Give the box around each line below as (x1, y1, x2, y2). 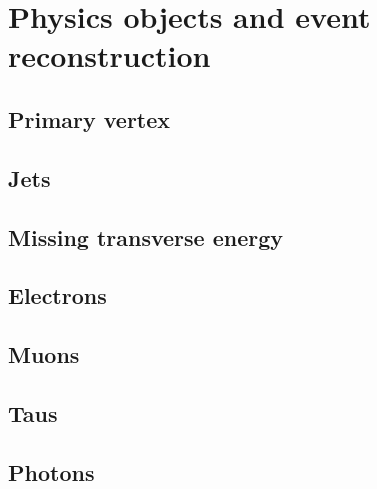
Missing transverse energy (8, 221, 284, 252)
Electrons (8, 280, 107, 311)
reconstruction (8, 35, 211, 76)
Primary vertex (8, 103, 171, 134)
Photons (8, 456, 95, 487)
